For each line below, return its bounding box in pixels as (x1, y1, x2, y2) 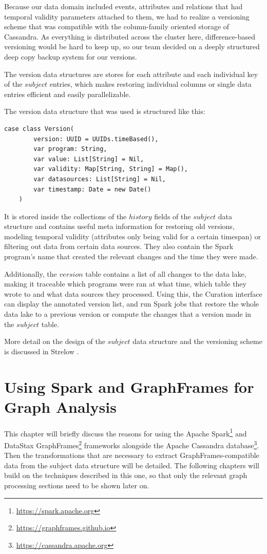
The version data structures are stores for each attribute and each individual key (4, 68, 258, 79)
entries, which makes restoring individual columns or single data (49, 79, 252, 89)
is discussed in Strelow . (4, 346, 79, 356)
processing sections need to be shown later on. (4, 480, 149, 490)
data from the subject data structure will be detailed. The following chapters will (4, 460, 260, 470)
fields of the (154, 211, 191, 221)
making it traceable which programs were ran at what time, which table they (4, 278, 246, 289)
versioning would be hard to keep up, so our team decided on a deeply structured (4, 41, 260, 52)
